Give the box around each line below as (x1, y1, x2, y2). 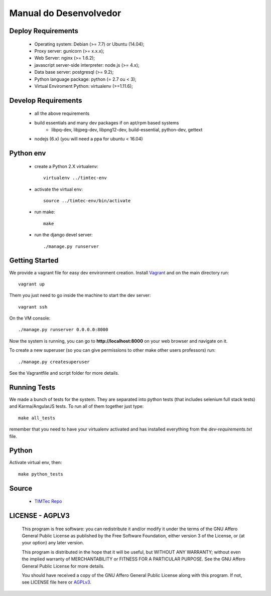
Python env (9, 149, 46, 158)
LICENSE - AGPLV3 (9, 512, 70, 520)
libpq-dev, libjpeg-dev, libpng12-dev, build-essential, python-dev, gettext (51, 127, 203, 133)
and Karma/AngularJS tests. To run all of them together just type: (9, 403, 144, 409)
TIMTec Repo (34, 498, 62, 504)
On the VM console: (9, 315, 51, 321)
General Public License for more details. (22, 563, 105, 569)
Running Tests (9, 383, 55, 391)
